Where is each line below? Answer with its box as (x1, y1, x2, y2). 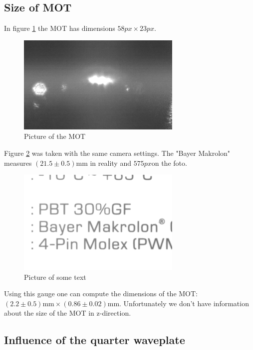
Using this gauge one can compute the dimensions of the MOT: (4, 288, 198, 299)
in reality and (90, 157, 131, 168)
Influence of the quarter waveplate (4, 332, 185, 348)
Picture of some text (24, 271, 86, 282)
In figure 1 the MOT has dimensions (4, 23, 115, 33)
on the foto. (151, 157, 187, 168)
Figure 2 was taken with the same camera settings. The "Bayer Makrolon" (4, 148, 231, 158)
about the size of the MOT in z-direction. (4, 308, 131, 318)
